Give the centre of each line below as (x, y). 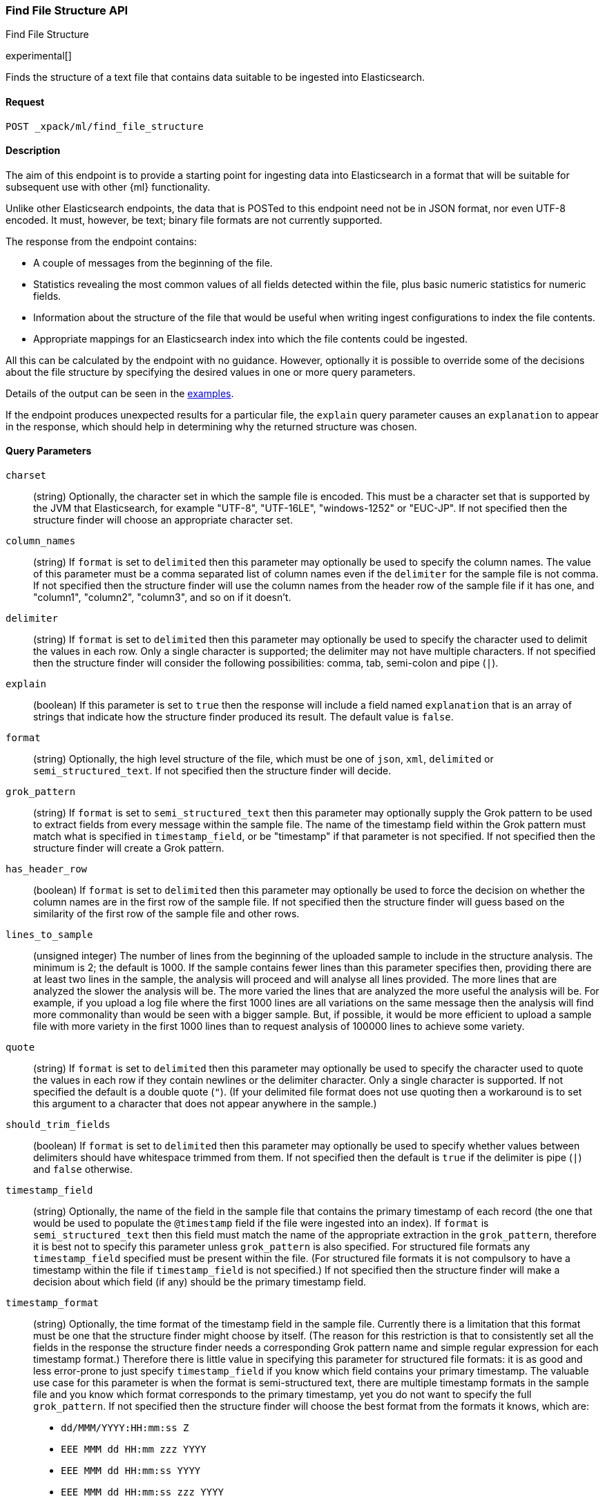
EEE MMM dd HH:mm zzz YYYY (134, 1450)
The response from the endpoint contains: (101, 241)
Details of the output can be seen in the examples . (120, 393)
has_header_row (47, 869)
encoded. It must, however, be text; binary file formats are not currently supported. (194, 220)
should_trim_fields (58, 1125)
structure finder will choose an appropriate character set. (163, 520)
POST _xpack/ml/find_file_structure (105, 126)
